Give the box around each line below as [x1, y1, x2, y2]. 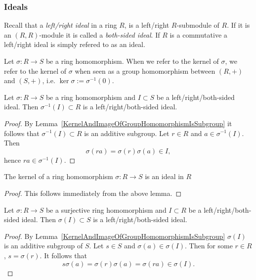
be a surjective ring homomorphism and [45, 204, 167, 215]
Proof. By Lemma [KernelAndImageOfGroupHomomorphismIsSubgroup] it [4, 118, 232, 128]
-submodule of [176, 20, 219, 30]
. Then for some [184, 240, 233, 251]
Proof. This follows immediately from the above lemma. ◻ [4, 187, 182, 198]
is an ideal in [145, 171, 184, 182]
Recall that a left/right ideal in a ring [4, 20, 117, 30]
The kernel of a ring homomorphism [4, 171, 113, 182]
